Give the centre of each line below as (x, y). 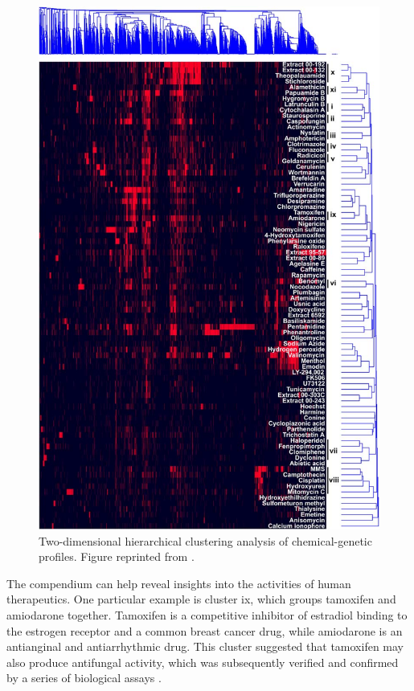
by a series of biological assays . (84, 678)
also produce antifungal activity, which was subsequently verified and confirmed (203, 662)
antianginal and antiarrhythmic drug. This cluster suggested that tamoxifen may (205, 646)
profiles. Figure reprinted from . (117, 556)
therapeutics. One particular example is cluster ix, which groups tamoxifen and (201, 599)
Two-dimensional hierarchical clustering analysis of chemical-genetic (205, 540)
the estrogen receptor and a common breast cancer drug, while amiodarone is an (205, 630)
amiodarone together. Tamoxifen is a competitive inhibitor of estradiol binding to (207, 614)
